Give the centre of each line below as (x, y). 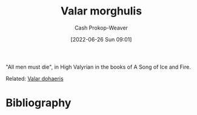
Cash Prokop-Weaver (101, 28)
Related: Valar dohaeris (35, 78)
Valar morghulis (101, 11)
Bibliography (38, 103)
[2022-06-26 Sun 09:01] (101, 39)
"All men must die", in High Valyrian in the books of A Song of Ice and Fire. (98, 67)
